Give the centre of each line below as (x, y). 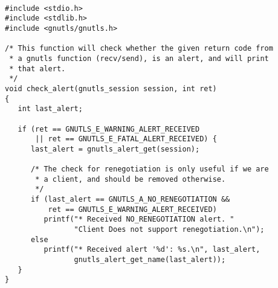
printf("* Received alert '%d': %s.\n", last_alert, (152, 250)
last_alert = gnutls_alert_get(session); (115, 149)
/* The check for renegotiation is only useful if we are (150, 169)
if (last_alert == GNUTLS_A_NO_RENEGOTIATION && (130, 200)
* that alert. (37, 69)
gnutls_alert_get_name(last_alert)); (150, 260)
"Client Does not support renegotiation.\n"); (169, 230)
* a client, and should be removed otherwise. (131, 179)
